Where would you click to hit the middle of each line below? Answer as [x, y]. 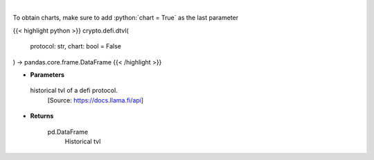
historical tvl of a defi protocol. [74, 91]
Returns [42, 116]
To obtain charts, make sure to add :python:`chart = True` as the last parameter [126, 18]
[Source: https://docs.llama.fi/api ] [96, 100]
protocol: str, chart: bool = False [75, 46]
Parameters [47, 74]
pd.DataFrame [68, 132]
